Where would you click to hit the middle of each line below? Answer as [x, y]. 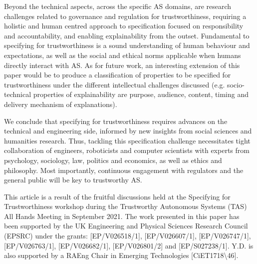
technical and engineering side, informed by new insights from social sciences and [128, 131]
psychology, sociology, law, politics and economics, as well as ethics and [113, 160]
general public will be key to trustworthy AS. [73, 180]
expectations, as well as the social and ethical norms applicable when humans [123, 55]
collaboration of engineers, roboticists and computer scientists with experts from [127, 150]
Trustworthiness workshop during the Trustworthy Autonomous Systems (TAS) [126, 206]
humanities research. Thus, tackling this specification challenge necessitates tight [127, 140]
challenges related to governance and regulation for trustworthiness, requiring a [125, 16]
